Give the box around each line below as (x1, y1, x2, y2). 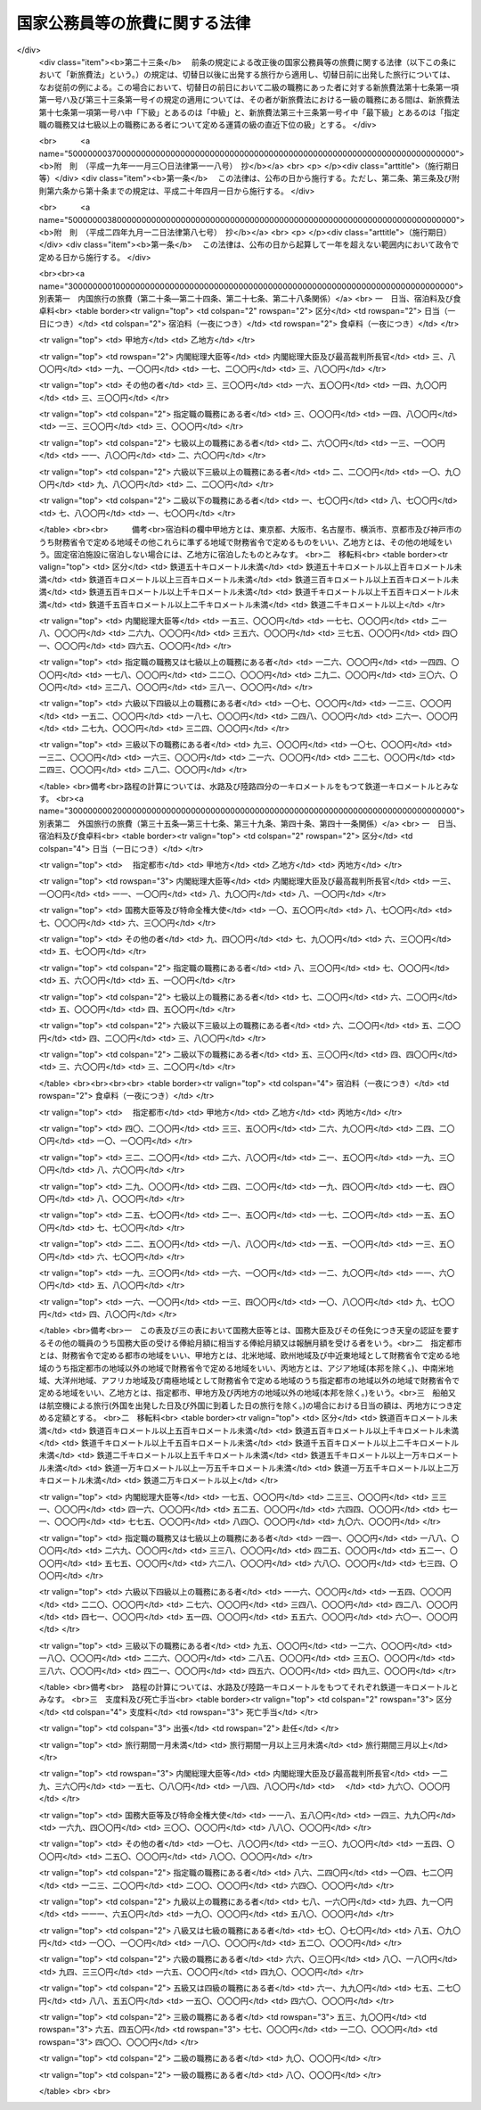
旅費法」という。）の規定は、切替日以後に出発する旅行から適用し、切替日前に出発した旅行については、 (77, 70, 456, 80)
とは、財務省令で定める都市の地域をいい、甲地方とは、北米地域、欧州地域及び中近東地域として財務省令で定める (38, 1350, 452, 1361)
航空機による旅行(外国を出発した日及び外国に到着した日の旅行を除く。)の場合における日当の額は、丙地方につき (45, 1400, 454, 1411)
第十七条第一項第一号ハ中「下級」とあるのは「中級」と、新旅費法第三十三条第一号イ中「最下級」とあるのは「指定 (38, 107, 461, 118)
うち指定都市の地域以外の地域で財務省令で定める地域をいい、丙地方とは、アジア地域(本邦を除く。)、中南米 (53, 1363, 446, 1373)
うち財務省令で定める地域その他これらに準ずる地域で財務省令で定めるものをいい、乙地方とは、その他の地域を (38, 536, 444, 548)
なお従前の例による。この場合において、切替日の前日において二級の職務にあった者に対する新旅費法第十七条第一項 (38, 81, 460, 93)
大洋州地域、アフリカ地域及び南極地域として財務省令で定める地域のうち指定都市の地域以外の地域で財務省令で (53, 1375, 461, 1386)
